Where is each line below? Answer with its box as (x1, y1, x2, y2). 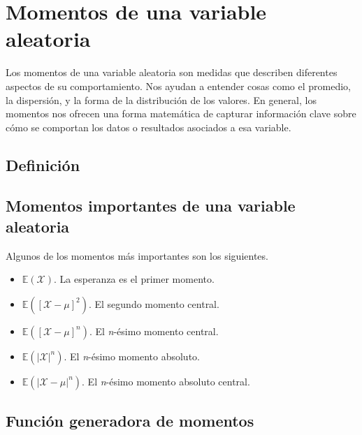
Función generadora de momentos (6, 410, 254, 432)
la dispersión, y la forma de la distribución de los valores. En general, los (6, 92, 317, 107)
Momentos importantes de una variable (6, 195, 296, 216)
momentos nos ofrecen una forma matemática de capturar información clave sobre (6, 106, 356, 121)
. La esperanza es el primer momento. (54, 272, 215, 286)
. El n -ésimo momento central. (89, 323, 219, 338)
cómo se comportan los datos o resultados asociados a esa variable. (6, 119, 291, 134)
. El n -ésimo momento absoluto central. (82, 374, 250, 388)
